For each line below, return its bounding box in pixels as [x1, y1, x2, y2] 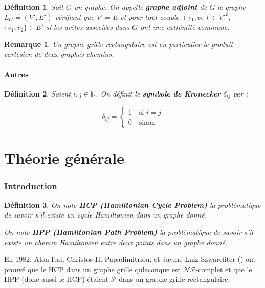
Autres [4, 68, 29, 79]
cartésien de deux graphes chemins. [4, 49, 114, 59]
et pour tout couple [120, 11, 179, 22]
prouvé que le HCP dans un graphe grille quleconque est [4, 263, 181, 274]
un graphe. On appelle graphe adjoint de [74, 2, 207, 12]
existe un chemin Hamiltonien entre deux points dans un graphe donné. [4, 236, 228, 247]
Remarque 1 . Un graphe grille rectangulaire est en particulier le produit [4, 38, 233, 49]
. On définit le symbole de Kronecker [96, 88, 221, 99]
